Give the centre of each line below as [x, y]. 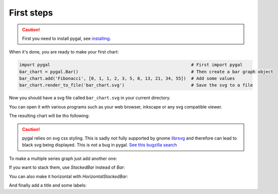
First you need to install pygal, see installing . [67, 38]
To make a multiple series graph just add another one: [63, 159]
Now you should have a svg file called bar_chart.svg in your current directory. [90, 98]
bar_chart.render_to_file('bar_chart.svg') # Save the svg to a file [136, 85]
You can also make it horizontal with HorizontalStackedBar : [69, 176]
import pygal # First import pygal [131, 65]
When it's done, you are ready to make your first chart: [64, 52]
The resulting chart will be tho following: [49, 116]
